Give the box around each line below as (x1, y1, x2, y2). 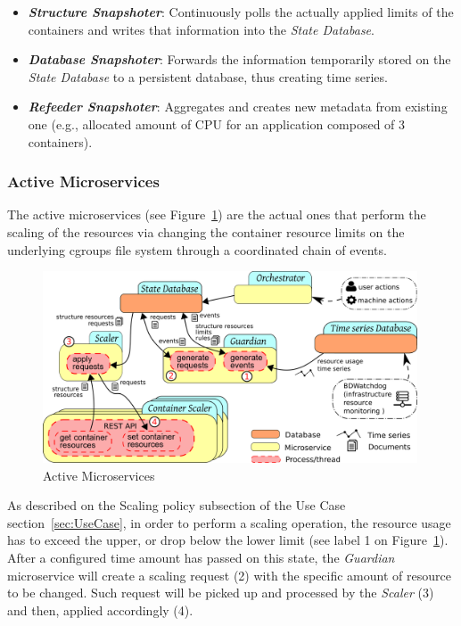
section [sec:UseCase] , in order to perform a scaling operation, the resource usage (7, 513, 451, 531)
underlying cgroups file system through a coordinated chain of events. (7, 240, 387, 259)
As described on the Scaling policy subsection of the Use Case (7, 496, 346, 515)
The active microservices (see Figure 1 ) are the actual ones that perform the (7, 205, 426, 224)
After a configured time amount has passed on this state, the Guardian (7, 548, 395, 566)
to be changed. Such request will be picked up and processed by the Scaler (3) (7, 583, 434, 602)
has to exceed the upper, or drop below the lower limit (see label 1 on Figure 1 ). (7, 531, 449, 549)
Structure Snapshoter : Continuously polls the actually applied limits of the (28, 3, 454, 21)
